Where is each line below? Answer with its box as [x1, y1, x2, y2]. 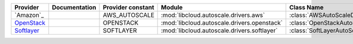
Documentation [52, 4, 96, 11]
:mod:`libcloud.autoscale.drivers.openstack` [161, 19, 283, 26]
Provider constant [103, 4, 155, 11]
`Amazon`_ [14, 11, 44, 19]
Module [161, 4, 183, 11]
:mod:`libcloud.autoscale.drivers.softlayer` [161, 26, 278, 35]
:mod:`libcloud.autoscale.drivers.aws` [161, 11, 265, 19]
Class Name [289, 4, 324, 11]
